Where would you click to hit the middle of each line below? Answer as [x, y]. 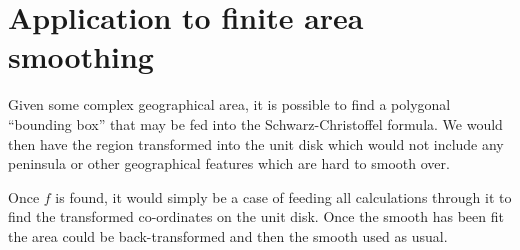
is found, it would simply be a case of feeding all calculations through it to [283, 196]
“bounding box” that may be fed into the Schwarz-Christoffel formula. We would [255, 123]
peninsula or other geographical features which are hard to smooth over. [229, 163]
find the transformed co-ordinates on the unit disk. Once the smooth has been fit [256, 216]
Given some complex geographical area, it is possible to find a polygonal [229, 104]
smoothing [81, 56]
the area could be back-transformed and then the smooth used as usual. [228, 235]
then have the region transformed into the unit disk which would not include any [256, 143]
